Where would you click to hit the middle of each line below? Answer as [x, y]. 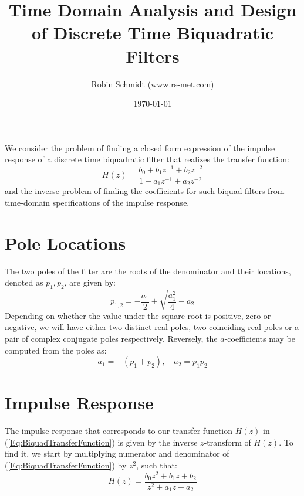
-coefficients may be [260, 338]
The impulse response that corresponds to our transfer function [119, 431]
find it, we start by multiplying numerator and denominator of [117, 453]
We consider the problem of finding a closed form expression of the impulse [140, 147]
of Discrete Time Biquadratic [153, 33]
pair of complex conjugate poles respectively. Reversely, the [111, 338]
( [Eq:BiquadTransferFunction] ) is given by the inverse [101, 442]
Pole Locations [65, 242]
